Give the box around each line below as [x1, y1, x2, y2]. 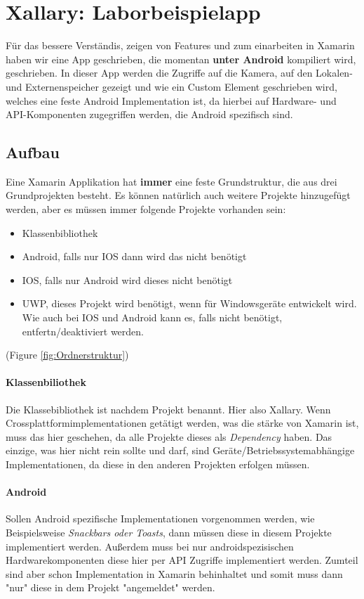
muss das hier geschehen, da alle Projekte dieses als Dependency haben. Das [6, 429, 332, 444]
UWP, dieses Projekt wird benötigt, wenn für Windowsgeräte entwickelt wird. [22, 296, 357, 311]
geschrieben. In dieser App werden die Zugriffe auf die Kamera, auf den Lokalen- [6, 65, 353, 80]
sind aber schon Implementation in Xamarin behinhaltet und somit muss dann [6, 566, 343, 581]
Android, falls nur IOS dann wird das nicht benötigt [22, 249, 247, 264]
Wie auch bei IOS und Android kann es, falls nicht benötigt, [22, 310, 283, 325]
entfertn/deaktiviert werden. [22, 323, 144, 338]
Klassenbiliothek [6, 375, 86, 389]
